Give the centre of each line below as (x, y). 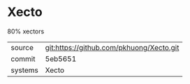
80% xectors (26, 31)
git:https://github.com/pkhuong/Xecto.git (112, 47)
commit (23, 58)
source (22, 47)
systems (24, 70)
